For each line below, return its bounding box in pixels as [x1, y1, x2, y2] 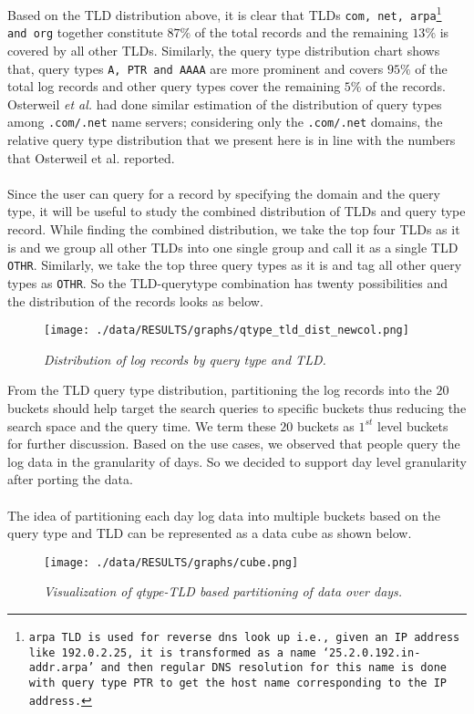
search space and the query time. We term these [7, 416, 276, 435]
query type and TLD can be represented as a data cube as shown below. [7, 523, 412, 543]
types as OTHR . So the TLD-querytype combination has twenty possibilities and [7, 273, 448, 292]
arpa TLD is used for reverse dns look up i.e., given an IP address [28, 630, 460, 644]
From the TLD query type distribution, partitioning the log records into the [7, 380, 432, 399]
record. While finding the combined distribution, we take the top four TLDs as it [7, 220, 460, 239]
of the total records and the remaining [194, 23, 408, 42]
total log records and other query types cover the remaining [7, 77, 341, 96]
